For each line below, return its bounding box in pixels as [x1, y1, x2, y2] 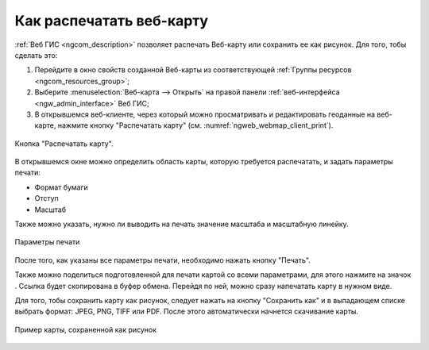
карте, [34, 121, 56, 130]
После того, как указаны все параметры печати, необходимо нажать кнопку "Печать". [14, 255, 311, 265]
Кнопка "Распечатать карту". [14, 139, 114, 148]
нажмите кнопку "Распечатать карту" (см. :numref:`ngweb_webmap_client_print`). [57, 121, 334, 130]
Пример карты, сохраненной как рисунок [14, 325, 157, 334]
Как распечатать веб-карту [14, 12, 209, 29]
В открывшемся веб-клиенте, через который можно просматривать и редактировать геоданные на [34, 110, 376, 119]
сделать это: [14, 50, 58, 60]
